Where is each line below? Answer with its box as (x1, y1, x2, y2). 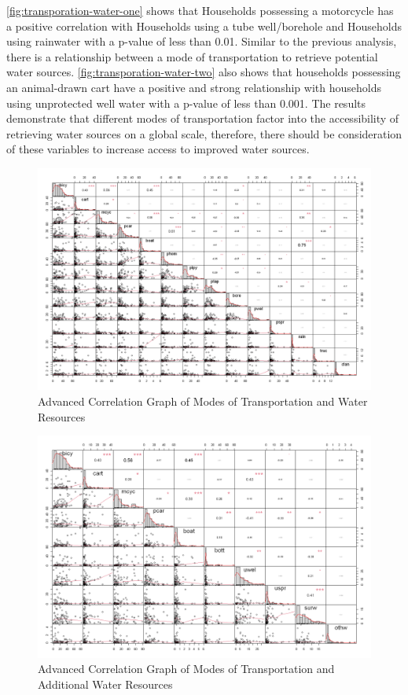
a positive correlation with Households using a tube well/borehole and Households (6, 17, 402, 34)
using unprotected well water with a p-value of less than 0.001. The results (6, 94, 366, 111)
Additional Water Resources (38, 675, 173, 692)
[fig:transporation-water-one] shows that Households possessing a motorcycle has (6, 2, 394, 18)
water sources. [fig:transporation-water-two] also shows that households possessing (6, 64, 401, 80)
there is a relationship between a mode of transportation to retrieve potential (6, 48, 378, 64)
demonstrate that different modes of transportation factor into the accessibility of (6, 110, 399, 127)
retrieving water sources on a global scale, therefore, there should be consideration (6, 125, 402, 142)
